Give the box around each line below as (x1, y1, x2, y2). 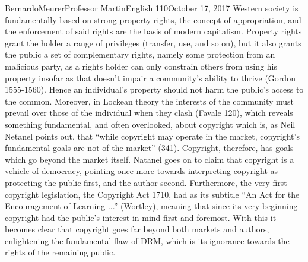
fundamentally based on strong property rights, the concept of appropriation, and (5, 13, 301, 26)
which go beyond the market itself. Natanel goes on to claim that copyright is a (5, 153, 294, 165)
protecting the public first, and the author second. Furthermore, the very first (5, 176, 287, 188)
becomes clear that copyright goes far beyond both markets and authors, (5, 223, 269, 235)
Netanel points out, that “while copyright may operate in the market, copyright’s (5, 130, 300, 142)
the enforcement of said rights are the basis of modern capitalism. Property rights (5, 25, 302, 37)
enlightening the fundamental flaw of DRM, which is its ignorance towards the (5, 234, 290, 247)
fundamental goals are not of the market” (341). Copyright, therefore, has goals (5, 141, 294, 154)
